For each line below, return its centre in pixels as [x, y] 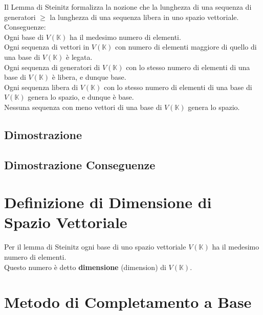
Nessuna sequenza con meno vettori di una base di [83, 107]
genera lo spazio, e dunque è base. [81, 97]
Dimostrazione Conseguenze [80, 164]
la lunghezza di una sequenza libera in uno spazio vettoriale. [144, 17]
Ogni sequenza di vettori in [47, 47]
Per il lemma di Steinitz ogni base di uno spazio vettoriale [95, 247]
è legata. [79, 57]
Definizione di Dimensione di [108, 202]
